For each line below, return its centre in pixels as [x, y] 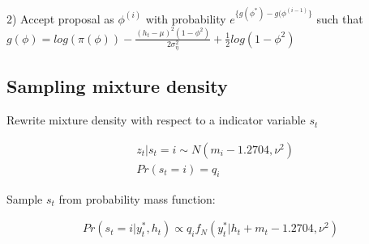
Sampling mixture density [117, 86]
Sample [25, 198]
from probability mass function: [137, 198]
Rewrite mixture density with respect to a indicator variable [156, 120]
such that [340, 18]
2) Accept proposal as [60, 18]
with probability [186, 18]
